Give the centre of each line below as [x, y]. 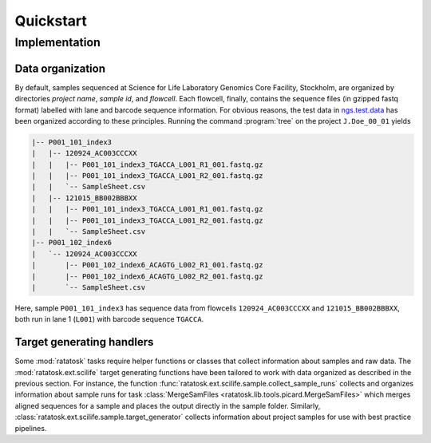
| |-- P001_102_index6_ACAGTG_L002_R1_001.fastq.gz [147, 265]
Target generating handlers [84, 342]
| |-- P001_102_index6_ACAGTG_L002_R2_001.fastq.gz [147, 276]
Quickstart [51, 21]
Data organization [60, 68]
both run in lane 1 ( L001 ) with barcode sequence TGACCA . [109, 319]
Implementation [58, 42]
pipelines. [31, 428]
